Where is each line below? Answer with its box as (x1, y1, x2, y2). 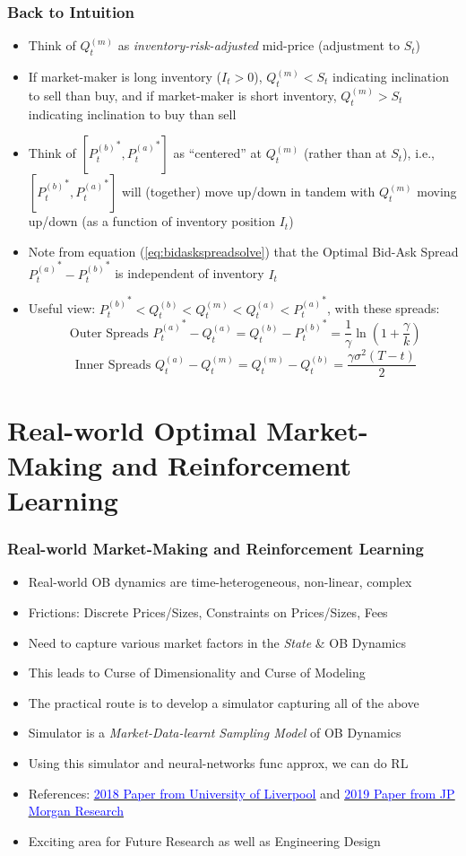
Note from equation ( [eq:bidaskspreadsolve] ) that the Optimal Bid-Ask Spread (28, 241, 459, 260)
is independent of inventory (115, 264, 264, 283)
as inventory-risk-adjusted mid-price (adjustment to (117, 36, 401, 55)
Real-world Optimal (7, 411, 257, 448)
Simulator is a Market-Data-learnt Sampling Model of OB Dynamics (28, 723, 401, 742)
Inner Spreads (74, 358, 151, 371)
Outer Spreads (69, 327, 149, 340)
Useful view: (28, 299, 96, 318)
